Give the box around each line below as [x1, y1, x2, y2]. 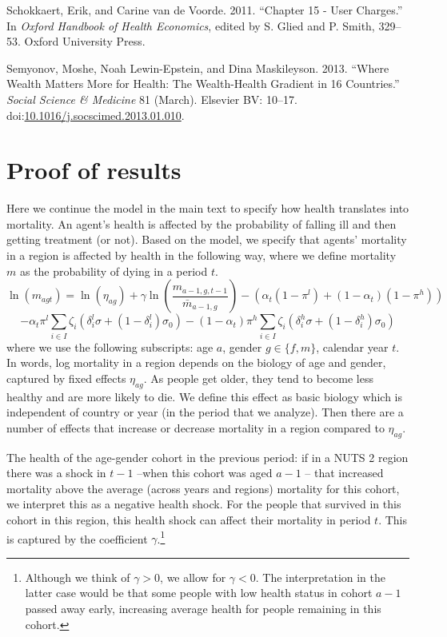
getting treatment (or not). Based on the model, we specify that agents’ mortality [6, 231, 407, 248]
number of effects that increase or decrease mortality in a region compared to [6, 419, 385, 436]
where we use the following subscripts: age [6, 338, 214, 355]
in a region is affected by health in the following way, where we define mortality [6, 247, 397, 264]
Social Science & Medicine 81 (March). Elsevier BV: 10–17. [6, 90, 297, 107]
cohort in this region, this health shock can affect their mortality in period [6, 511, 371, 528]
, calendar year [316, 338, 389, 355]
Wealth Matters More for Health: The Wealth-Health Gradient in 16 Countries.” [6, 75, 400, 92]
